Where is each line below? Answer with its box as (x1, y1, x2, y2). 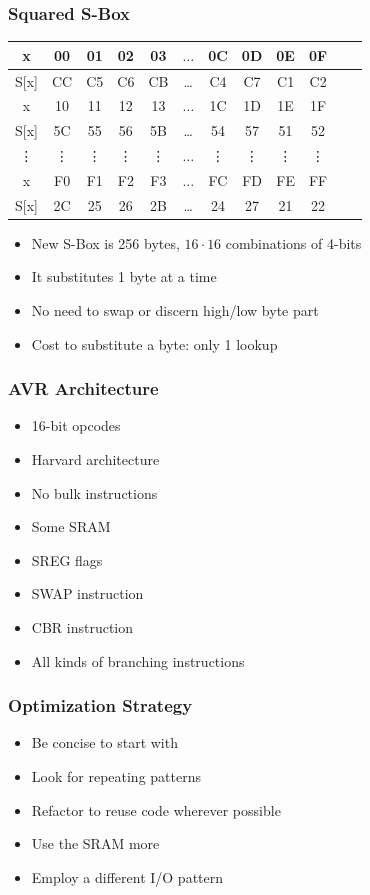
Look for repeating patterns (31, 766, 201, 787)
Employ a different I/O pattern (31, 866, 224, 887)
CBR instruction (31, 617, 134, 638)
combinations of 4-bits (225, 232, 362, 253)
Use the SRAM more (31, 833, 160, 854)
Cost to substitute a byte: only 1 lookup (31, 333, 278, 354)
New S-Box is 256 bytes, (31, 232, 180, 253)
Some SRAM (31, 516, 111, 537)
